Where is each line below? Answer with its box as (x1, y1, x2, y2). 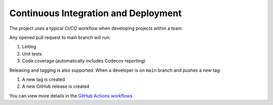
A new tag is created (22, 76, 65, 82)
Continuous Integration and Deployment (9, 8, 182, 19)
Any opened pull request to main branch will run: (9, 34, 111, 40)
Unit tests (22, 50, 42, 57)
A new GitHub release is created (22, 83, 89, 89)
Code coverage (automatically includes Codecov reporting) (22, 58, 146, 64)
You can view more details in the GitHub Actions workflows (9, 92, 133, 98)
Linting (22, 43, 36, 50)
